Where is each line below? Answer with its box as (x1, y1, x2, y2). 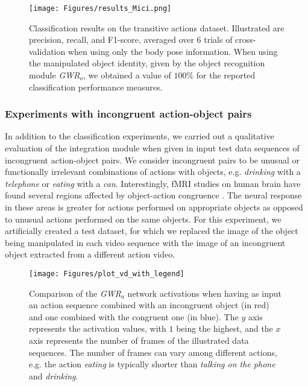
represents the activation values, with (29, 322, 166, 335)
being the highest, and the (176, 322, 273, 335)
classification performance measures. (29, 80, 163, 93)
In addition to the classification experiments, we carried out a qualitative (5, 130, 274, 142)
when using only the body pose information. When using (68, 45, 278, 57)
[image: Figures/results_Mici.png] (29, 4, 172, 13)
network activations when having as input (127, 286, 281, 299)
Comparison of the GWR (29, 286, 121, 299)
